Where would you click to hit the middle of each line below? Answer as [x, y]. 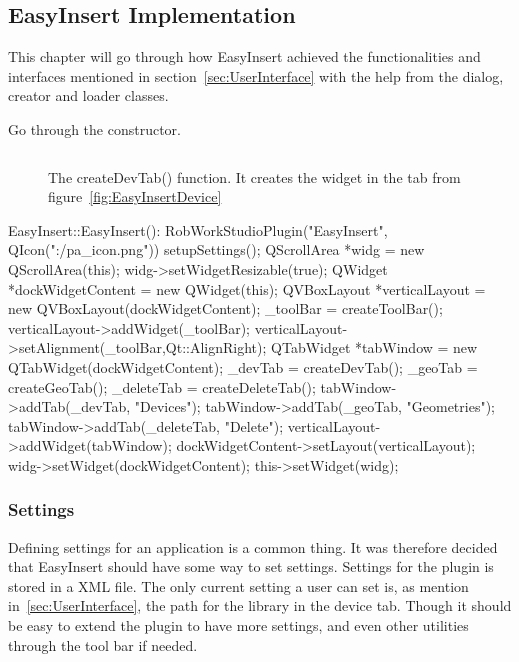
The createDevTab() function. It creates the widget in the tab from [254, 176]
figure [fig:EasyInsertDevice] [135, 196]
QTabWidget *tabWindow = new [374, 347]
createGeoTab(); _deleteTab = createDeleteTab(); [162, 386]
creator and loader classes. [88, 95]
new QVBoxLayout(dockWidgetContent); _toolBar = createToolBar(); [225, 308]
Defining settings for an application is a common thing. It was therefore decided [253, 546]
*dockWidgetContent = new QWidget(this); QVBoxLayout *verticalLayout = [247, 288]
